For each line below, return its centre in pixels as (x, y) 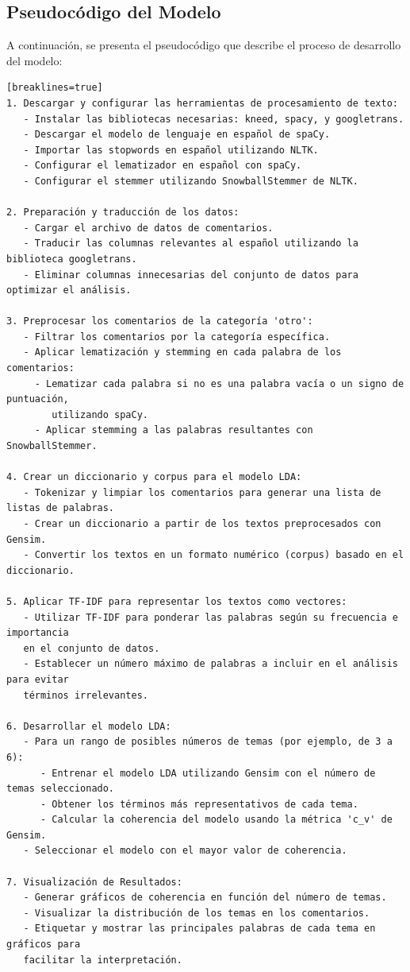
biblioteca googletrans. (72, 259)
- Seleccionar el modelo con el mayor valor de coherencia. (185, 851)
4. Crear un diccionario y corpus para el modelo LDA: (154, 477)
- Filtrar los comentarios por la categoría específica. (177, 337)
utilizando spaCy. (100, 414)
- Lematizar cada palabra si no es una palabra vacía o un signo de (219, 383)
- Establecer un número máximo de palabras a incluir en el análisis (211, 664)
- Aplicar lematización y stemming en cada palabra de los (182, 352)
